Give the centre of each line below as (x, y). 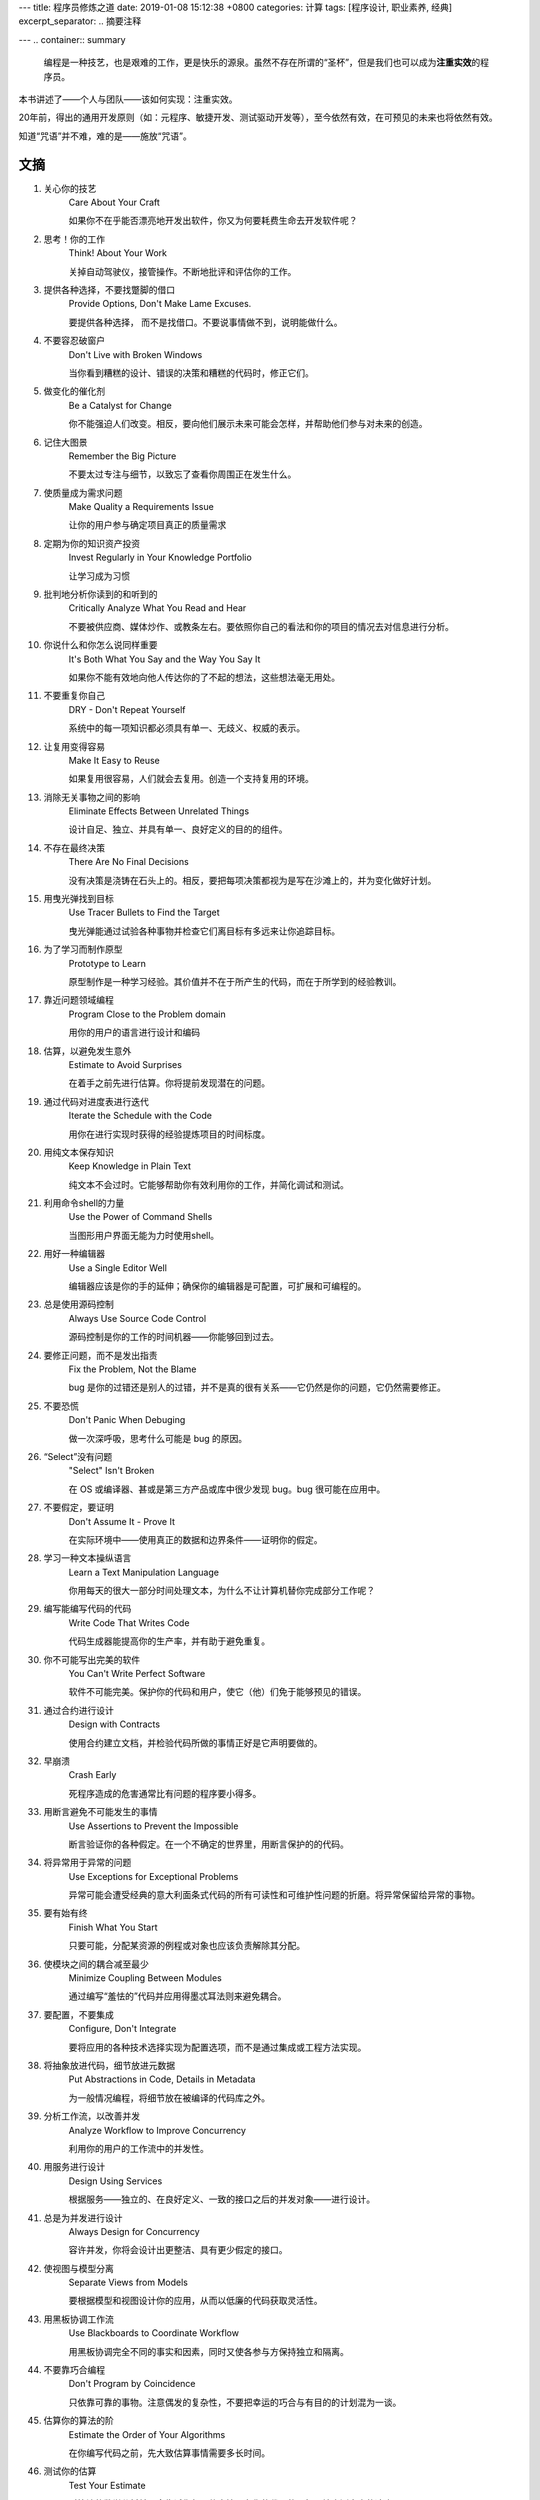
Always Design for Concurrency (134, 2231)
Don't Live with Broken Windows (135, 354)
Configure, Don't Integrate (122, 2029)
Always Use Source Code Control (137, 1318)
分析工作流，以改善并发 (91, 2116)
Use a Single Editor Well (117, 1267)
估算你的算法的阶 (78, 2421)
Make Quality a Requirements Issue (141, 507)
